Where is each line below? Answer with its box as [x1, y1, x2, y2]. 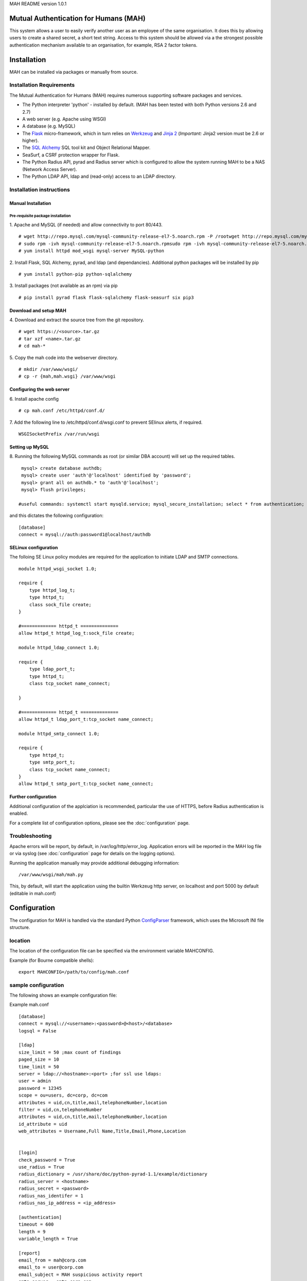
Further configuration [9, 794, 57, 800]
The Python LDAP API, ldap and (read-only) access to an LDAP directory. [22, 173, 177, 179]
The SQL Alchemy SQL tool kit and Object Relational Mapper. [22, 144, 151, 151]
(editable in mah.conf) [9, 890, 56, 896]
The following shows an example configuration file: [9, 992, 117, 999]
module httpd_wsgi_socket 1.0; [18, 566, 97, 571]
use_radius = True [18, 1164, 65, 1170]
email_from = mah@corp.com [18, 1257, 86, 1263]
